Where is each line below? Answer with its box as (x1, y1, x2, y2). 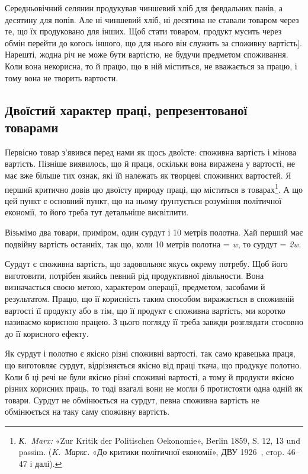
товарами (5, 117, 59, 136)
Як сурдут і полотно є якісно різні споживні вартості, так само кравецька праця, (5, 347, 296, 360)
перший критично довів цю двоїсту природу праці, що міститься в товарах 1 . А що (5, 181, 303, 195)
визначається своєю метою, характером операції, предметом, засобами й (5, 281, 265, 293)
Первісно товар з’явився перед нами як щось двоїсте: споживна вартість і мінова (5, 145, 297, 158)
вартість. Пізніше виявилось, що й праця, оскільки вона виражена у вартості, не (5, 157, 295, 170)
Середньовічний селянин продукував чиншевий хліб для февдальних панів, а (5, 2, 283, 14)
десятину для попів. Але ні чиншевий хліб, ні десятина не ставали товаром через (5, 13, 299, 26)
